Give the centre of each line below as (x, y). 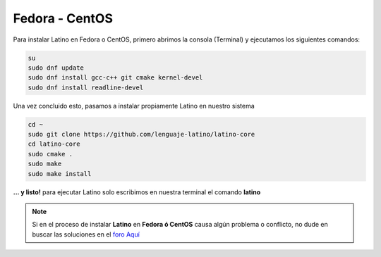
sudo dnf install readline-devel (86, 87)
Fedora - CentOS (63, 18)
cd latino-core (54, 144)
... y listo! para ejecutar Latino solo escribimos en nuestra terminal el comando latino (137, 192)
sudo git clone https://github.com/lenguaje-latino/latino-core (141, 134)
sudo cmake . (50, 154)
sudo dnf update (56, 68)
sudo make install (60, 174)
